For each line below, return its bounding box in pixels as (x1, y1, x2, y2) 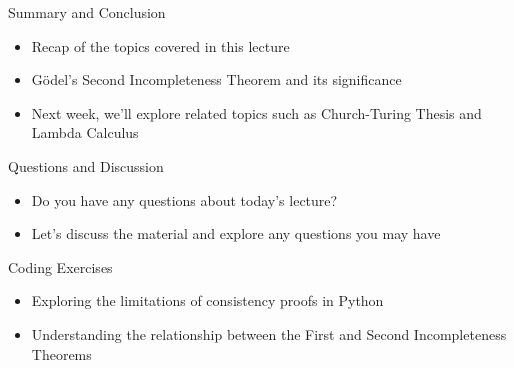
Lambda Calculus (31, 122, 139, 143)
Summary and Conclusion (8, 2, 166, 22)
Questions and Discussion (8, 155, 164, 176)
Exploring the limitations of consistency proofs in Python (31, 290, 384, 311)
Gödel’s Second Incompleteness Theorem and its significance (31, 69, 402, 90)
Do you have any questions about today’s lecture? (31, 189, 338, 210)
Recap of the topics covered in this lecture (31, 35, 290, 56)
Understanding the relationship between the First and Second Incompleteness (31, 323, 507, 344)
